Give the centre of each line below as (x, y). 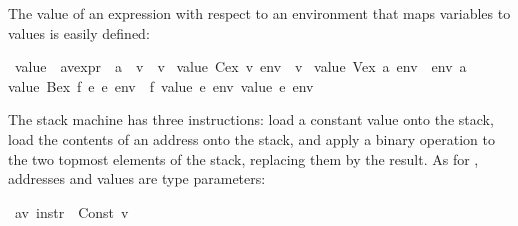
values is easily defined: (79, 32)
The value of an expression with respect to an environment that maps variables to (259, 13)
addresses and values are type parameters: (137, 178)
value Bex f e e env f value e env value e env (161, 85)
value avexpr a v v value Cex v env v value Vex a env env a (240, 66)
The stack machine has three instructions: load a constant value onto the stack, (251, 119)
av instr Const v (71, 211)
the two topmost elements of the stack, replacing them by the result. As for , (243, 158)
